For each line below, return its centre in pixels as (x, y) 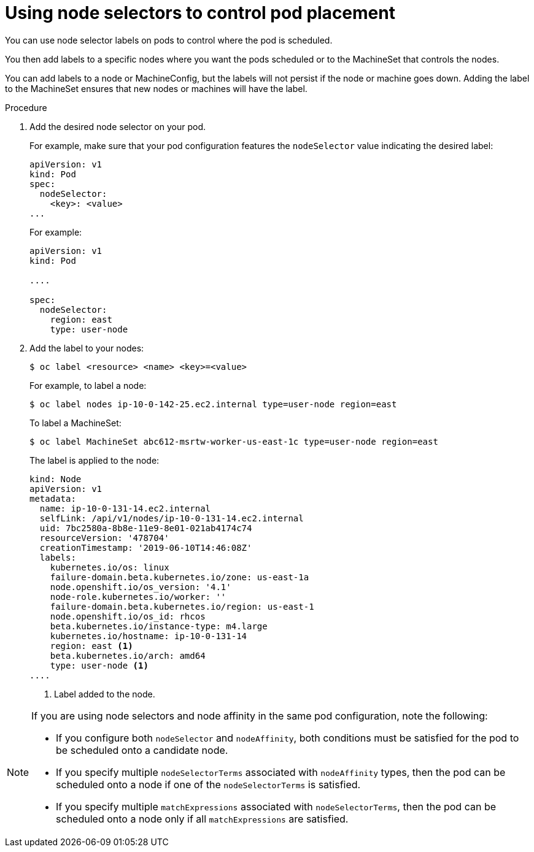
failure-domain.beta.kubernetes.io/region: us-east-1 (182, 606)
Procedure (26, 107)
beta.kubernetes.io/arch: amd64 (128, 655)
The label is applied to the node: (95, 460)
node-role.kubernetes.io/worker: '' (138, 597)
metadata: (53, 498)
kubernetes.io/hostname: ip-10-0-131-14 (149, 636)
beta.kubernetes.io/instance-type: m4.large (159, 626)
